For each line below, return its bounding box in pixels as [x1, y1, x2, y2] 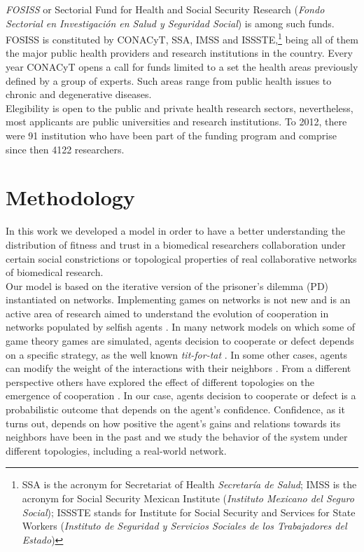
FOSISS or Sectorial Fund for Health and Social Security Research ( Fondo [6, 2, 325, 16]
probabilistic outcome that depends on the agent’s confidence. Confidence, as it [6, 402, 345, 417]
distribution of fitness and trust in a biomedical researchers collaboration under [6, 237, 346, 251]
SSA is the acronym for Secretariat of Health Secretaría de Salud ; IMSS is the [22, 477, 357, 492]
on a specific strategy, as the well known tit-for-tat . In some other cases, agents [6, 347, 348, 361]
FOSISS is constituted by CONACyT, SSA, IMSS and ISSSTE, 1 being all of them [6, 30, 358, 46]
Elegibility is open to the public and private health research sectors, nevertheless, [6, 100, 353, 115]
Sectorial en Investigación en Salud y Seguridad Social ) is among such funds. [6, 15, 335, 30]
